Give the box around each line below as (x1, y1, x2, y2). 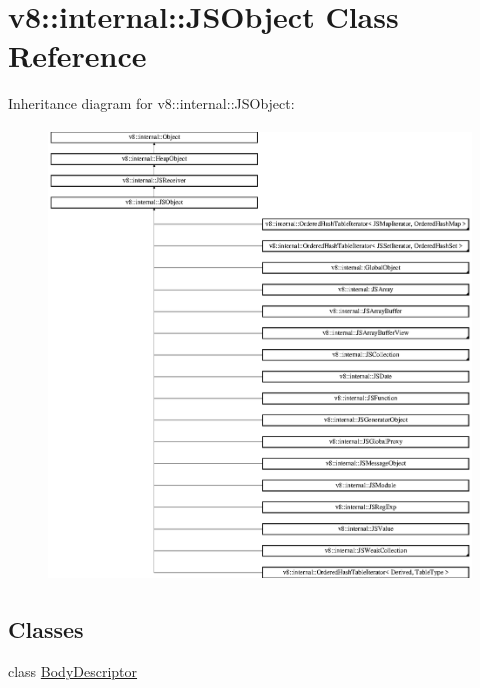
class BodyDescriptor (8, 661, 138, 682)
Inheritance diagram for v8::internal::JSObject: (8, 93, 295, 114)
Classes (8, 614, 84, 645)
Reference (8, 35, 147, 76)
